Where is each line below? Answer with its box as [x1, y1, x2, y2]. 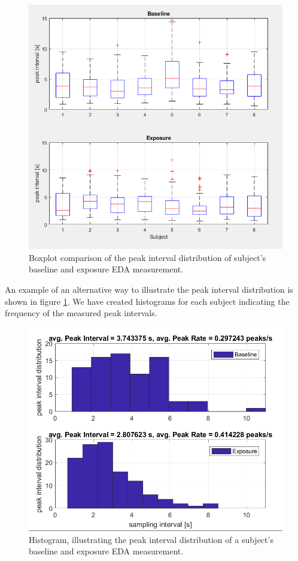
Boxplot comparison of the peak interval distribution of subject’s [29, 251, 266, 263]
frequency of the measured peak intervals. [5, 307, 157, 319]
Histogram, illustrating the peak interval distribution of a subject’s [29, 533, 273, 545]
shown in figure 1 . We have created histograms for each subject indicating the [5, 295, 290, 307]
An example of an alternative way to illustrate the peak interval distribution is [5, 283, 293, 296]
